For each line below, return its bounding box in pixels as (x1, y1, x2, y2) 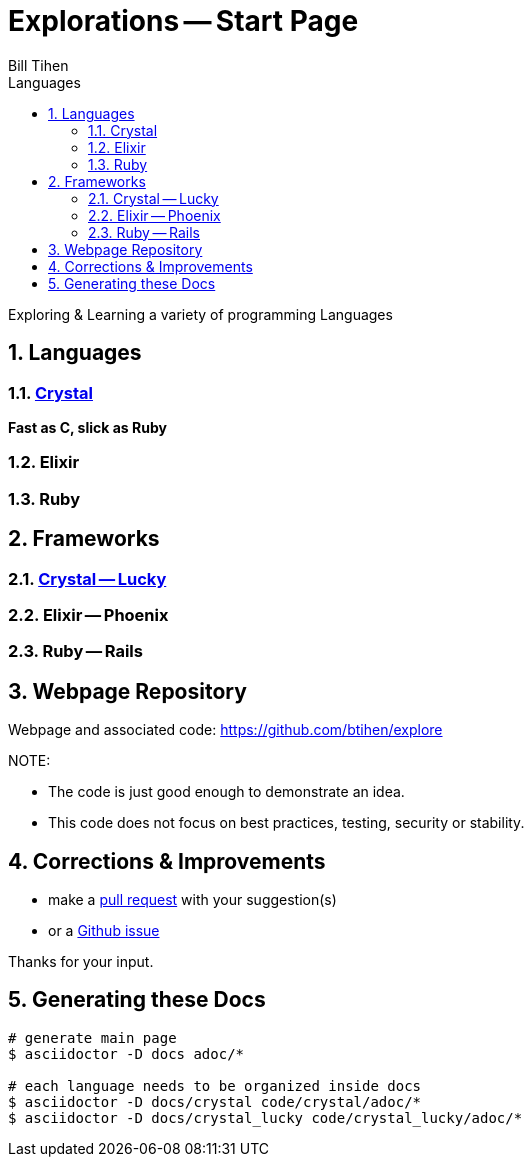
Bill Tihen (8, 56, 69, 74)
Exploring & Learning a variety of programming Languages (8, 305, 393, 323)
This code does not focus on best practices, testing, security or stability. (48, 814, 525, 832)
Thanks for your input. (8, 953, 154, 970)
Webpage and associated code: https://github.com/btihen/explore (8, 721, 443, 739)
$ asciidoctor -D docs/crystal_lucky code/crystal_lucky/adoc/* (8, 1109, 523, 1126)
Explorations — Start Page (8, 4, 359, 38)
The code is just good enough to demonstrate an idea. (48, 783, 405, 801)
